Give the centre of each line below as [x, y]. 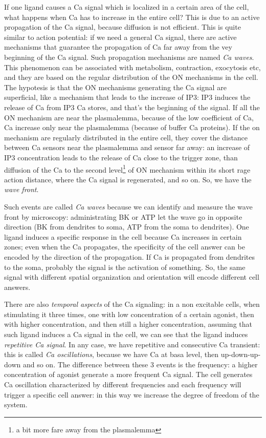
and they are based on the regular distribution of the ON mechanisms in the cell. [131, 77]
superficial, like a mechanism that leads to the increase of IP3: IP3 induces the [127, 97]
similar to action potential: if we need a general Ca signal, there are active [120, 37]
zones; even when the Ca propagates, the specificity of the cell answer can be [125, 247]
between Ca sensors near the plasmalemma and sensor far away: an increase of [127, 147]
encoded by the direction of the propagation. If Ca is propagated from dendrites [129, 256]
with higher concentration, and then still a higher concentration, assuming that [128, 324]
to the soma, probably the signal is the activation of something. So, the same [125, 267]
